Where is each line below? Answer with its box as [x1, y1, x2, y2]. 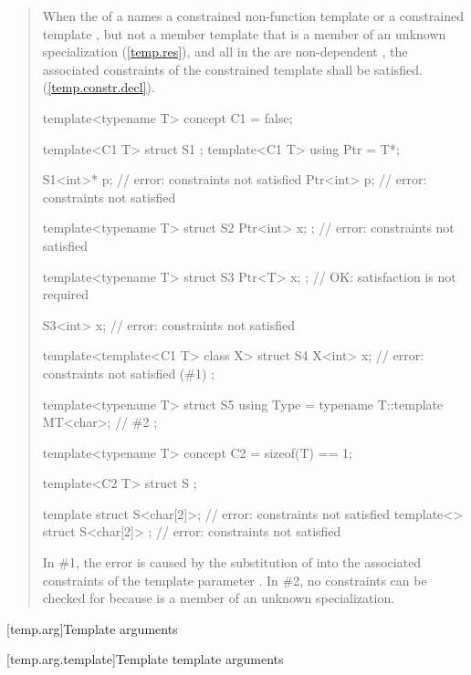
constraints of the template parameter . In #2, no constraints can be [42, 570, 427, 589]
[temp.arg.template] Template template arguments [6, 649, 284, 669]
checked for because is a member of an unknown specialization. [42, 588, 395, 607]
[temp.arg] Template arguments [6, 618, 178, 638]
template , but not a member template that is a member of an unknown [42, 24, 446, 43]
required [42, 285, 89, 304]
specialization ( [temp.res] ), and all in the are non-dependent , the [42, 42, 408, 61]
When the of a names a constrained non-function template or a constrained [42, 6, 464, 25]
